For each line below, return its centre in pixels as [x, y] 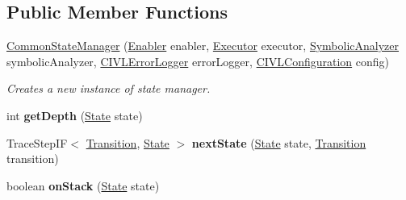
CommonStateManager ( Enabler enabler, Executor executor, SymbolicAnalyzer [203, 46]
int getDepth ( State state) [75, 115]
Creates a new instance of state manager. [109, 88]
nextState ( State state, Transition [279, 142]
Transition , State [128, 142]
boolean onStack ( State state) [83, 185]
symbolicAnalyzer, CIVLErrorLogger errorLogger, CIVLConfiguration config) [198, 61]
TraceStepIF [37, 142]
